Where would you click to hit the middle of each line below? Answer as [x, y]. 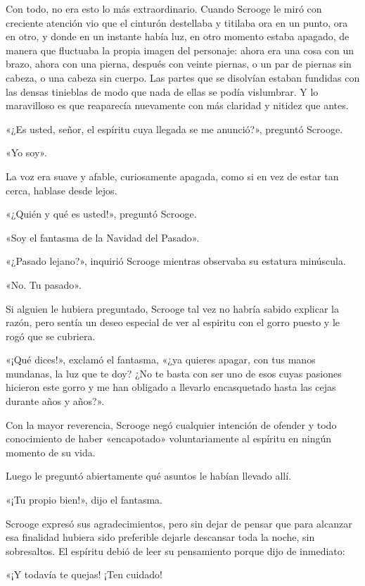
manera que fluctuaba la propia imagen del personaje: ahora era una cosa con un [180, 50]
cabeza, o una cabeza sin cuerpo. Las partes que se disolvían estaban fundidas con [183, 77]
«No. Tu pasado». [44, 284]
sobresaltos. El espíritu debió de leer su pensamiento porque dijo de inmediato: [175, 550]
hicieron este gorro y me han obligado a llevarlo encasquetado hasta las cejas [171, 387]
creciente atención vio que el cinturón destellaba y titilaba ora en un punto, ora [177, 22]
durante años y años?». [55, 401]
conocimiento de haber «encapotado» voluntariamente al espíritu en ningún [169, 438]
